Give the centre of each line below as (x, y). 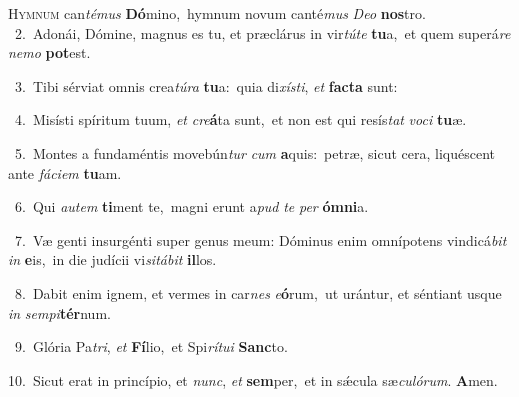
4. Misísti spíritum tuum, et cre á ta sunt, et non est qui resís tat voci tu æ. (240, 119)
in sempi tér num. (59, 312)
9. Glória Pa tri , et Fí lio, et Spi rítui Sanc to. (151, 346)
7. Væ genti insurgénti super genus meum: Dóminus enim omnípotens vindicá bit (260, 239)
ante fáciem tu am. (65, 172)
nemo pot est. (49, 52)
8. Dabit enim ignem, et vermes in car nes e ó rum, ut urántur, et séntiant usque (258, 292)
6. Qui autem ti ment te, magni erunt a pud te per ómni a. (191, 206)
